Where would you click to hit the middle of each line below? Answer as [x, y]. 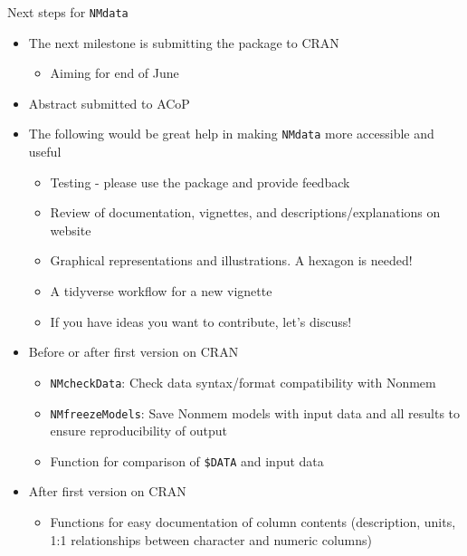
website [71, 230]
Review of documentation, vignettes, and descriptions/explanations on [245, 212]
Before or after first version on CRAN [133, 352]
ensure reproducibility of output [139, 431]
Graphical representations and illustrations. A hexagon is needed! [231, 260]
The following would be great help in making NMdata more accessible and [231, 134]
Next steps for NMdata [68, 12]
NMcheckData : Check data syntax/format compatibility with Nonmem [243, 382]
